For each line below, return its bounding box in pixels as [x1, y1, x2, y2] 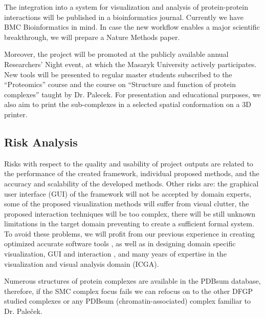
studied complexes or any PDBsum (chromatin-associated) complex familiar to [4, 295, 251, 306]
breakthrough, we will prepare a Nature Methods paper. [4, 31, 180, 42]
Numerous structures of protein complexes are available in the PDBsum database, [4, 275, 261, 286]
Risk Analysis [4, 134, 78, 150]
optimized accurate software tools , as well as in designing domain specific [4, 238, 236, 249]
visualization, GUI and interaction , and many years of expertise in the [4, 248, 227, 259]
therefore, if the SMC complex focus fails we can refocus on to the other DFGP [4, 285, 253, 296]
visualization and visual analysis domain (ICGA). [4, 258, 159, 269]
